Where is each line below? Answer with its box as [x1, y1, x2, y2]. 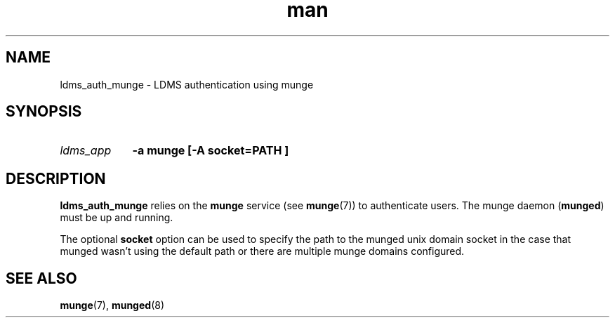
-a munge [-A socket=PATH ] [132, 143, 289, 158]
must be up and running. [60, 211, 173, 224]
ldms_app [60, 143, 112, 158]
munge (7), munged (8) [60, 299, 164, 312]
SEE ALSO [6, 269, 77, 287]
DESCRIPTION [6, 169, 106, 187]
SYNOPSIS [6, 103, 82, 121]
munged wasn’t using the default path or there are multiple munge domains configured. [60, 245, 465, 258]
